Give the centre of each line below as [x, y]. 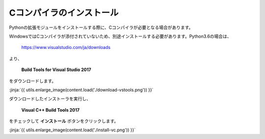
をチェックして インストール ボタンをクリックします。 [64, 121]
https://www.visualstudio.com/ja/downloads [66, 47]
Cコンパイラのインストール [64, 13]
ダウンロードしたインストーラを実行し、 [50, 99]
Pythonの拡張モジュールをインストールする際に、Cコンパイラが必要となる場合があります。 [101, 27]
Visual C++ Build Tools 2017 [51, 110]
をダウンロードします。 [33, 81]
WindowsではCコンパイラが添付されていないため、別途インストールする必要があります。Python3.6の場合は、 [120, 36]
